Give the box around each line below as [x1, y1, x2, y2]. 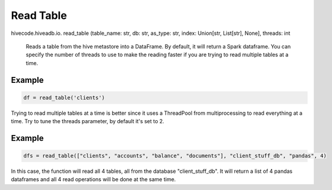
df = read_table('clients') [23, 94, 105, 101]
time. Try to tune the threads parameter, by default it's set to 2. [11, 118, 164, 125]
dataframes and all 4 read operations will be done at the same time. [11, 176, 176, 183]
